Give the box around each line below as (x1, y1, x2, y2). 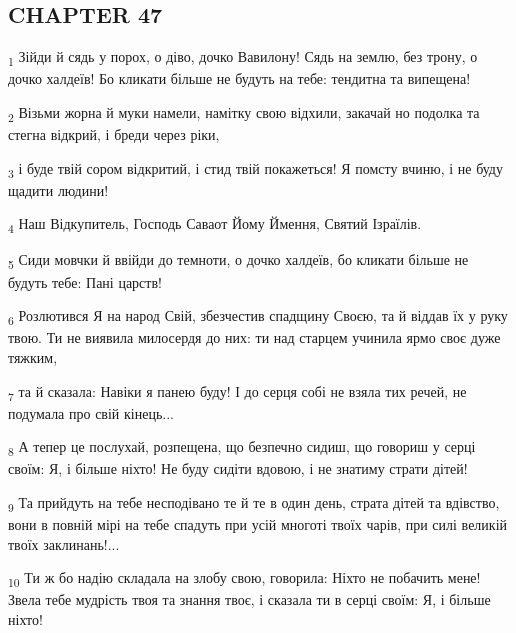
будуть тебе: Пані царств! (8, 271, 162, 292)
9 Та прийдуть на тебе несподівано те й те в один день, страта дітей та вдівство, (8, 491, 500, 515)
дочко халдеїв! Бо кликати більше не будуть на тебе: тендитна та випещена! (8, 68, 471, 89)
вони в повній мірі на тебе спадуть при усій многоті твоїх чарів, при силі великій (8, 514, 508, 535)
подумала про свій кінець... (8, 402, 174, 423)
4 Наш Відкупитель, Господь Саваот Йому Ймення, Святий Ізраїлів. (8, 213, 422, 237)
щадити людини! (8, 179, 109, 200)
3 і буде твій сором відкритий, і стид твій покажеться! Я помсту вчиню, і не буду (8, 157, 503, 181)
